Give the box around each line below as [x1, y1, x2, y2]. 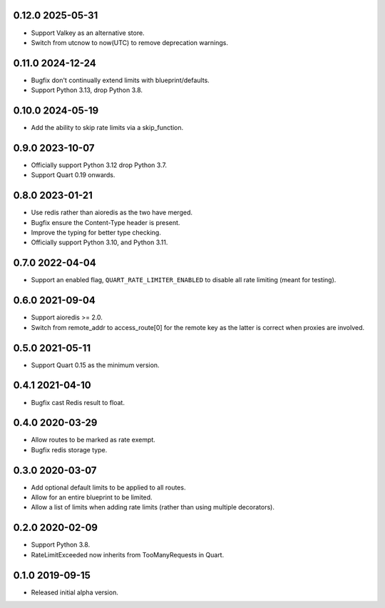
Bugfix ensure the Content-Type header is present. [31, 218, 180, 226]
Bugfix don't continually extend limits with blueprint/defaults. [31, 76, 210, 84]
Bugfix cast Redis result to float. [31, 398, 125, 407]
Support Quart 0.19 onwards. [31, 171, 115, 179]
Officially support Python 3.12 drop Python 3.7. [31, 161, 168, 169]
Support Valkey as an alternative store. [31, 29, 145, 37]
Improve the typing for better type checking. [31, 229, 162, 237]
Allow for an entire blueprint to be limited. [31, 493, 153, 502]
